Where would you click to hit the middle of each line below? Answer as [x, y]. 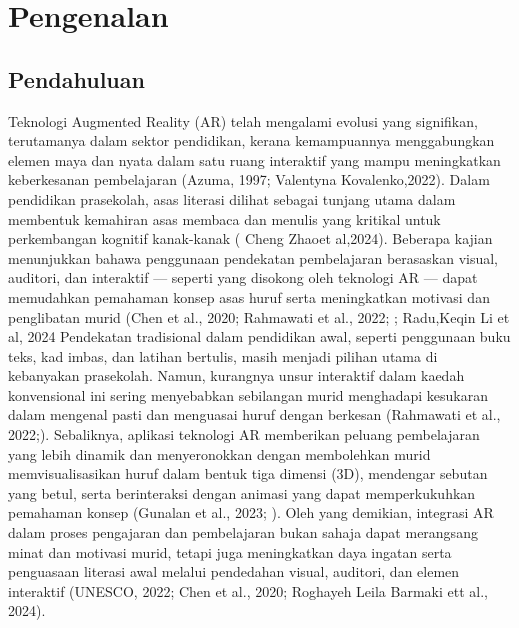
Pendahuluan [76, 78]
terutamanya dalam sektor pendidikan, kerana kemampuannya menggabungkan [251, 140]
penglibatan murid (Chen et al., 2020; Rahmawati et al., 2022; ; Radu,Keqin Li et [259, 316]
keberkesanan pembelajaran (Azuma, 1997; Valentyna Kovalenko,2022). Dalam [249, 179]
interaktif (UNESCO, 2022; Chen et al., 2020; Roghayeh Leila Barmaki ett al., [248, 590]
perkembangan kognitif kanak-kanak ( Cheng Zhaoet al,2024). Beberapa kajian [250, 238]
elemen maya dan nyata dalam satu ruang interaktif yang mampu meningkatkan [254, 159]
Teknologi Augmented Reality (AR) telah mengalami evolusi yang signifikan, [243, 120]
